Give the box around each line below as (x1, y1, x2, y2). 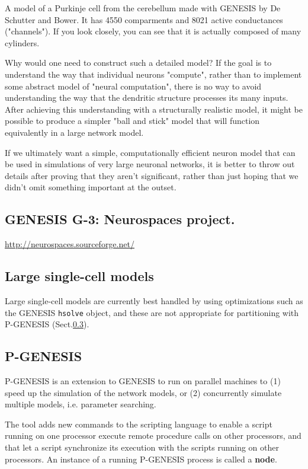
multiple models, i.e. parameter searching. (5, 398, 156, 410)
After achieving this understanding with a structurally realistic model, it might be (5, 103, 303, 115)
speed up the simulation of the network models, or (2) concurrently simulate (5, 386, 282, 398)
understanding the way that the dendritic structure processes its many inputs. (5, 91, 288, 104)
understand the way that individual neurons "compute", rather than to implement (5, 68, 302, 80)
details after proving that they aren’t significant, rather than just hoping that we (5, 169, 299, 181)
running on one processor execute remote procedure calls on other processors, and (5, 429, 301, 442)
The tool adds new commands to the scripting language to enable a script (5, 417, 272, 430)
